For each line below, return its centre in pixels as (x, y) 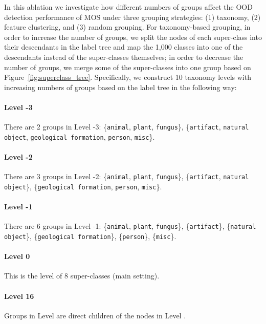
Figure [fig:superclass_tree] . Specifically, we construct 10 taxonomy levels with (128, 77)
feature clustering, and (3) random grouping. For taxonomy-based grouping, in (127, 27)
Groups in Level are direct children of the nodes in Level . (95, 315)
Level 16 (19, 296)
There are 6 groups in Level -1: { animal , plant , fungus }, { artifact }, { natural (130, 226)
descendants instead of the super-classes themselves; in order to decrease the (124, 57)
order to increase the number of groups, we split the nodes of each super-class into (133, 37)
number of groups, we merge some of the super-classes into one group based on (128, 67)
